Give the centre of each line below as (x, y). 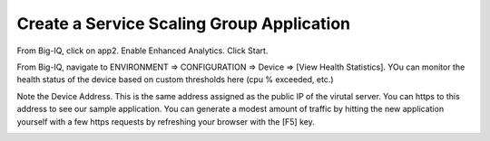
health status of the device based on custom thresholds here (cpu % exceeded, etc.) (176, 80)
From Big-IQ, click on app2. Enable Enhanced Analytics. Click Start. (142, 51)
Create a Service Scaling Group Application (184, 23)
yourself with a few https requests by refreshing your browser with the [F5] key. (166, 121)
